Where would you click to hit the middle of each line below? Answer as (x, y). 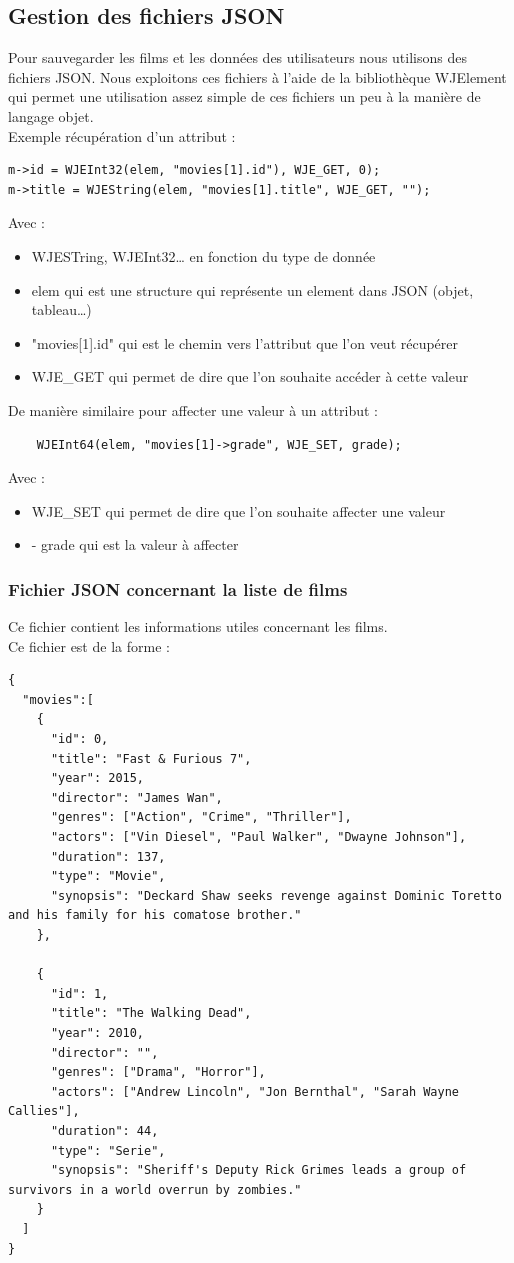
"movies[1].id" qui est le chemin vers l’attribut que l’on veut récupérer (245, 342)
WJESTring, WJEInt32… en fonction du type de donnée (203, 255)
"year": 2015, (97, 778)
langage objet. (51, 115)
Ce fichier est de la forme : (89, 645)
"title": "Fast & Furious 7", (151, 758)
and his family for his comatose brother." (155, 915)
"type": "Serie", (108, 1150)
